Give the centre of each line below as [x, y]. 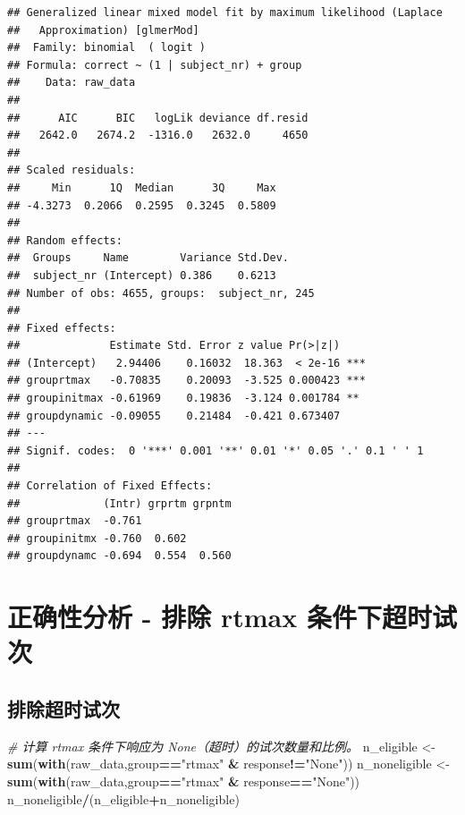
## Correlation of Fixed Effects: [110, 486]
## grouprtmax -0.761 [75, 521]
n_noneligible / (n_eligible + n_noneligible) [123, 798]
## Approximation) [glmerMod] [103, 30]
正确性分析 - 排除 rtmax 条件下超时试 [232, 617]
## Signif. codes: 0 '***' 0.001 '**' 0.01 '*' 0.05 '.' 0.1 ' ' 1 [216, 450]
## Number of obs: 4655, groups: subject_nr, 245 [161, 293]
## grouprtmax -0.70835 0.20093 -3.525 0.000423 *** [186, 381]
